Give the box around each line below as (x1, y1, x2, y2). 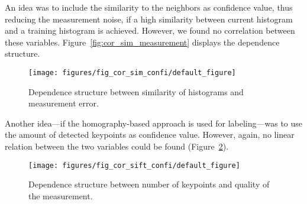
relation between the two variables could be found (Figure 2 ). (5, 140, 229, 152)
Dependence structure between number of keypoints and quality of (28, 178, 270, 190)
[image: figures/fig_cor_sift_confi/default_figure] (28, 161, 240, 170)
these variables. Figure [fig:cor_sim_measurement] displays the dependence (5, 35, 280, 48)
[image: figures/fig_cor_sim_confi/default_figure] (28, 68, 236, 77)
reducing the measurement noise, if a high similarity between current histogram (5, 12, 293, 25)
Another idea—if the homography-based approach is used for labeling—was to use (5, 116, 303, 129)
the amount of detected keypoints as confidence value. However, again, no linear (5, 128, 295, 141)
